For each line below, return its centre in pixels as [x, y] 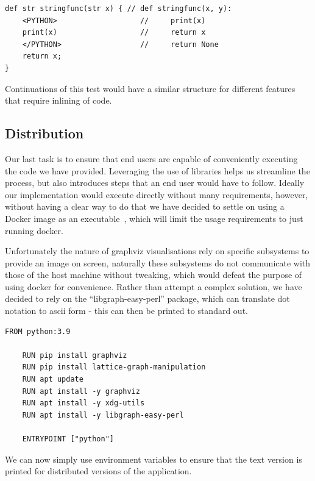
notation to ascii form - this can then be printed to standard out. [126, 311]
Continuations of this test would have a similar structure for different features [150, 88]
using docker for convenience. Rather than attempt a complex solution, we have [154, 286]
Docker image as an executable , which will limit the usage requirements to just [154, 218]
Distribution [44, 133]
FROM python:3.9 [38, 331]
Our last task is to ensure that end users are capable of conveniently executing [151, 158]
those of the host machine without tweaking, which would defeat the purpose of [154, 275]
